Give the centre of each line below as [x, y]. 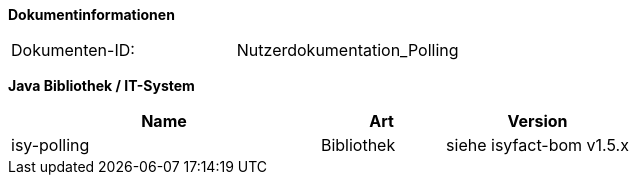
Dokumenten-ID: [73, 50]
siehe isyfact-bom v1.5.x [537, 145]
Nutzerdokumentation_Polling [347, 50]
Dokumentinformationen [91, 14]
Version [537, 121]
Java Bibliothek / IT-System [101, 85]
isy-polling [50, 145]
